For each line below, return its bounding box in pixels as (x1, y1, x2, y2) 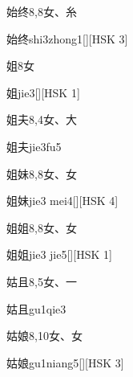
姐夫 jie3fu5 (6, 137, 62, 154)
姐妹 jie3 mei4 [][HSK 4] (6, 192, 119, 209)
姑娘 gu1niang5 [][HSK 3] (6, 354, 124, 371)
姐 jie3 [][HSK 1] (6, 84, 80, 100)
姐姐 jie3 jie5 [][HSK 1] (6, 246, 112, 263)
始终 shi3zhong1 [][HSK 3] (6, 30, 128, 47)
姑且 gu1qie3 (6, 300, 66, 317)
